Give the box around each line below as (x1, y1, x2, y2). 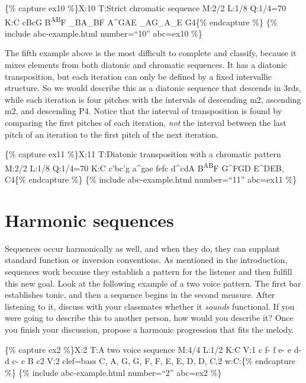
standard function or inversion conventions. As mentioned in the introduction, (5, 254, 288, 266)
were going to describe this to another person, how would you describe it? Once (5, 311, 294, 324)
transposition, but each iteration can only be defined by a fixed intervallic (5, 70, 272, 82)
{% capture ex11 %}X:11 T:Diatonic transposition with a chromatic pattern (5, 148, 281, 160)
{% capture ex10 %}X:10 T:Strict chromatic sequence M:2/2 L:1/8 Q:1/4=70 (5, 2, 286, 14)
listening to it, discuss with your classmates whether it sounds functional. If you (5, 300, 295, 312)
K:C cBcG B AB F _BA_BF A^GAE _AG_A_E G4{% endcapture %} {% (5, 14, 278, 28)
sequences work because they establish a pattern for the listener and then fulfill (5, 265, 292, 277)
